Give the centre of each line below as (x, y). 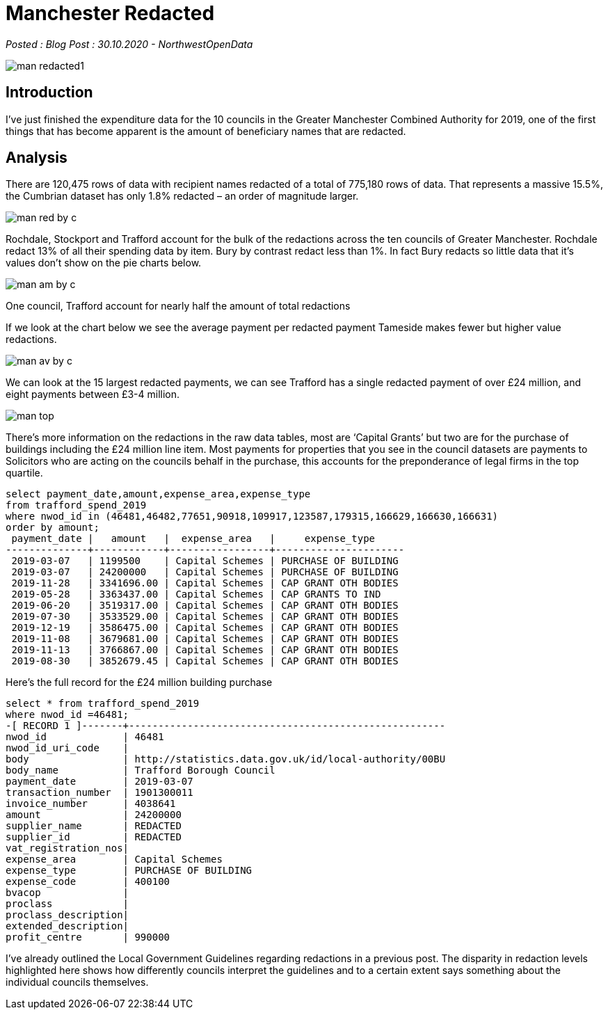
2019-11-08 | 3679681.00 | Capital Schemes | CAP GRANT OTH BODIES (205, 639)
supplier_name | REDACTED (94, 826)
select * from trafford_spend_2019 (103, 704)
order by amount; (53, 528)
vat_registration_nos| (67, 848)
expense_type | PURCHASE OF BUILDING (129, 871)
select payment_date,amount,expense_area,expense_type (158, 494)
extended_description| (67, 926)
